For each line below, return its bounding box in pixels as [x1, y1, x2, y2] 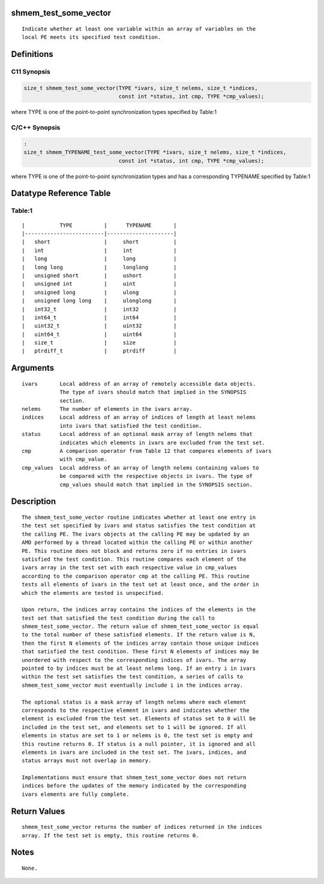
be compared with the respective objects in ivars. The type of [59, 473, 253, 480]
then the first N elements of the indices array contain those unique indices [22, 639, 259, 647]
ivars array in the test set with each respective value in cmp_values [22, 564, 237, 571]
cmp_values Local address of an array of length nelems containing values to [22, 464, 259, 471]
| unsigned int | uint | [22, 281, 177, 287]
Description [11, 497, 56, 507]
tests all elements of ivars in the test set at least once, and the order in [22, 581, 259, 588]
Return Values [11, 806, 65, 816]
